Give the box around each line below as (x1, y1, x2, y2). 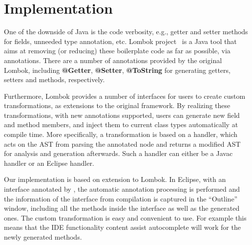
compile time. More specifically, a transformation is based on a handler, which (4, 129, 238, 139)
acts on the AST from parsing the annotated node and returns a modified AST (4, 138, 241, 149)
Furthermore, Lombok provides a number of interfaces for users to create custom (4, 90, 246, 101)
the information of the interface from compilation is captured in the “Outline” (4, 193, 238, 203)
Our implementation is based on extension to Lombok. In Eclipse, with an (4, 174, 226, 184)
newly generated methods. (4, 232, 82, 242)
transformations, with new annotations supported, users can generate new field (4, 110, 240, 120)
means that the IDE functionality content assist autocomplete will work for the (4, 222, 241, 232)
